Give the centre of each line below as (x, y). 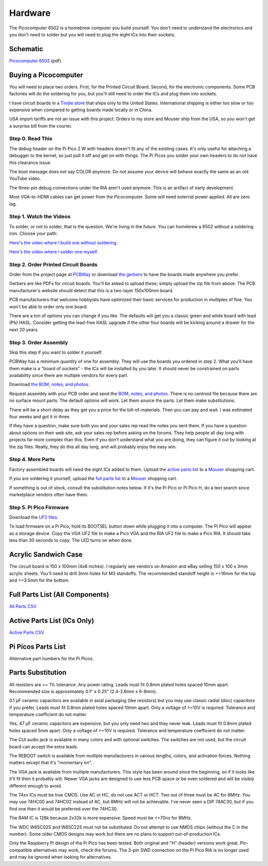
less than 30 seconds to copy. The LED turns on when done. (71, 540)
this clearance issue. (30, 162)
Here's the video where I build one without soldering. (63, 242)
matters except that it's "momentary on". (51, 763)
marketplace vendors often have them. (49, 494)
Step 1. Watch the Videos (40, 217)
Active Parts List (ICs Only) (52, 620)
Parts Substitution (38, 672)
